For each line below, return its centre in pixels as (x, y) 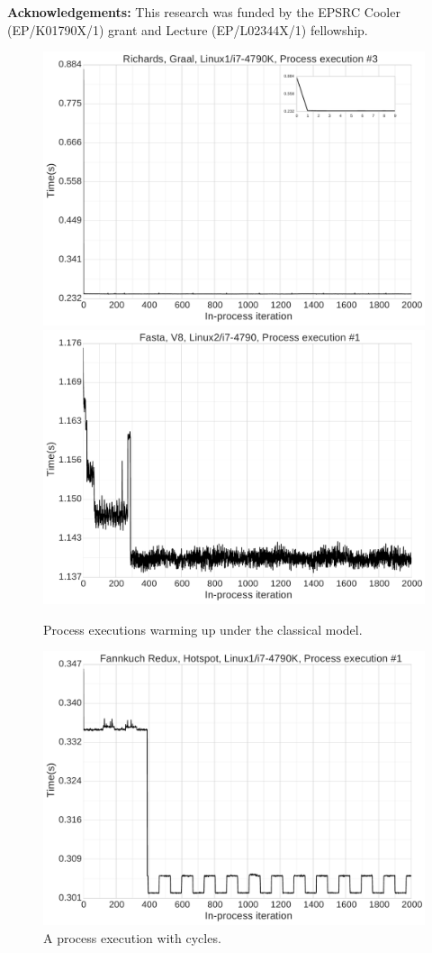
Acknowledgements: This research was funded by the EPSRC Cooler (204, 12)
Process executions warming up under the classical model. (203, 629)
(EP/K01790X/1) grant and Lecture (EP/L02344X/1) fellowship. (188, 29)
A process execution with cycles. (132, 937)
